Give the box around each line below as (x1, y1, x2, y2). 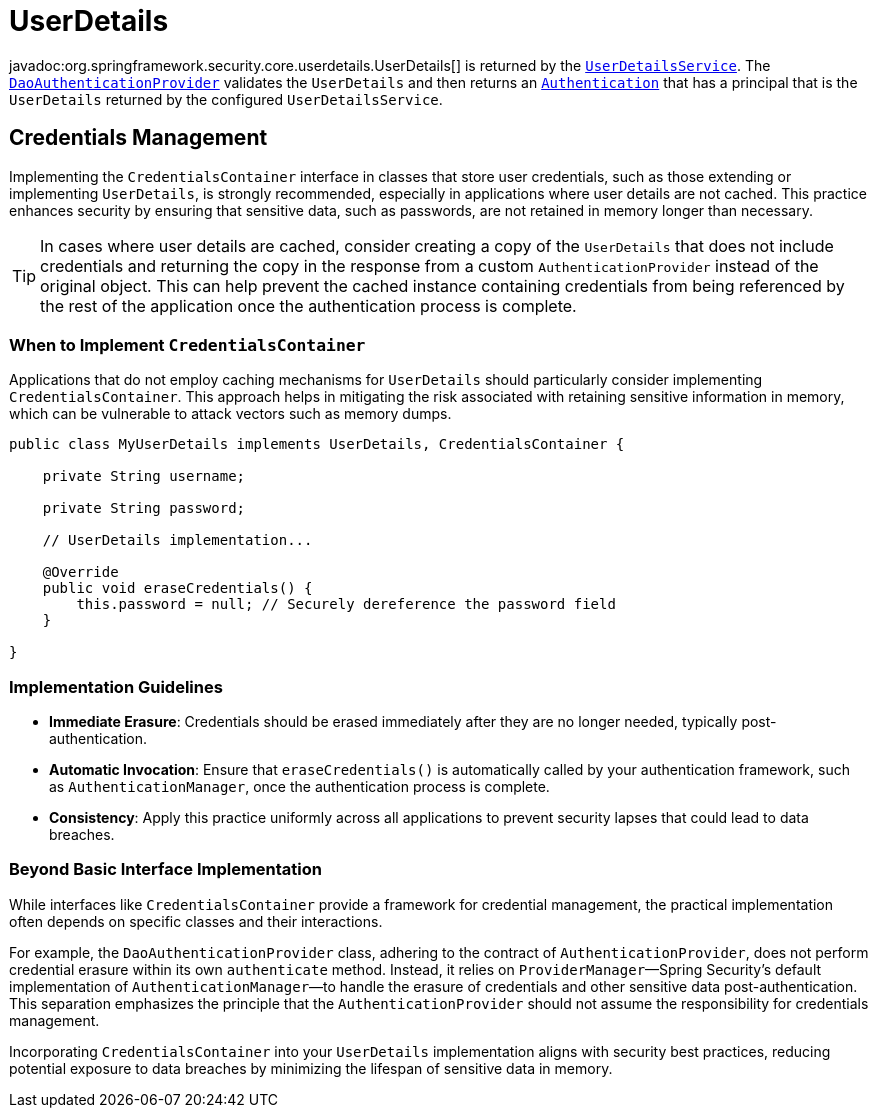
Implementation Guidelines (9, 676, 223, 697)
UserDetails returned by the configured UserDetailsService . (9, 90, 443, 108)
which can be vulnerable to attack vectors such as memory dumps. (9, 405, 452, 423)
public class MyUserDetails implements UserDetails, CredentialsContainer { (9, 436, 625, 453)
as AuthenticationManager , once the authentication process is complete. (49, 778, 550, 796)
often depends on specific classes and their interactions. (9, 912, 383, 930)
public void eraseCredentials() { (42, 580, 313, 597)
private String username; (42, 468, 246, 485)
